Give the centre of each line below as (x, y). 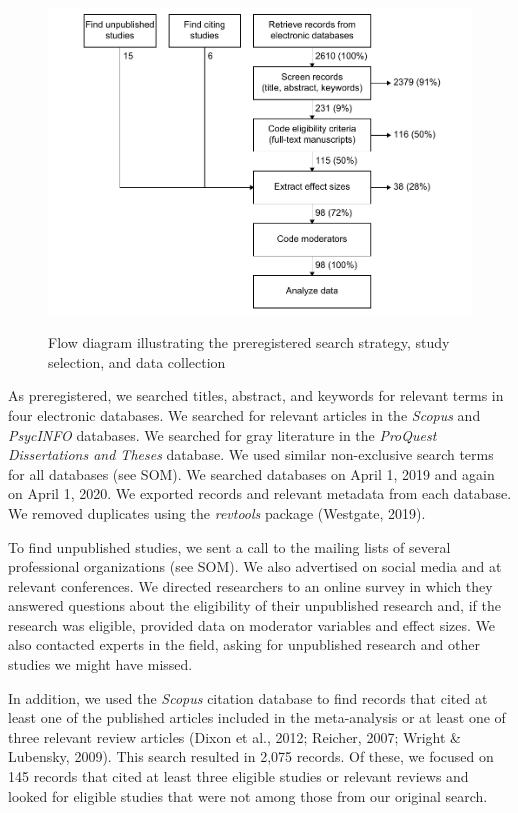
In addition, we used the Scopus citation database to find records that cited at (248, 697)
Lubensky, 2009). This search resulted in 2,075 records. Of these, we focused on (251, 756)
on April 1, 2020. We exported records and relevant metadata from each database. (260, 493)
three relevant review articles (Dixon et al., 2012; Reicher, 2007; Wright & (234, 736)
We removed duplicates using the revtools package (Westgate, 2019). (217, 512)
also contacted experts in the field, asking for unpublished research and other (244, 644)
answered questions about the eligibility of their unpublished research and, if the (254, 605)
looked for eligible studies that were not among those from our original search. (248, 795)
